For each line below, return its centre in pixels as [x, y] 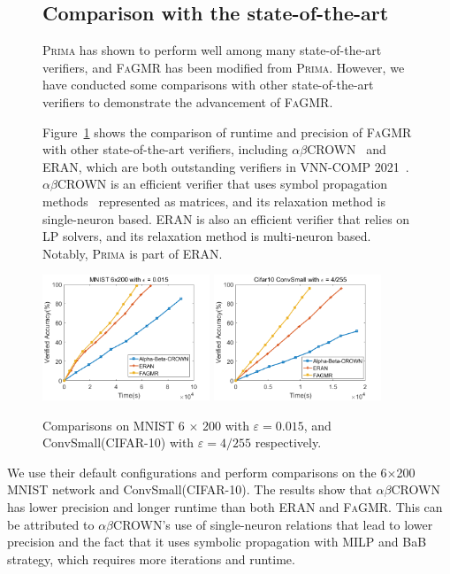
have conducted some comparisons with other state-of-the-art [208, 85]
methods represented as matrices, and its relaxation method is [214, 201]
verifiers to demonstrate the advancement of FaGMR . [188, 101]
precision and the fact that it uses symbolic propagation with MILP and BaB [217, 542]
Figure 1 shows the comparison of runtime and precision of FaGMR [227, 132]
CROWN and [347, 149]
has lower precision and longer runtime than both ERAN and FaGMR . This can [225, 507]
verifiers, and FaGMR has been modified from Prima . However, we [224, 67]
